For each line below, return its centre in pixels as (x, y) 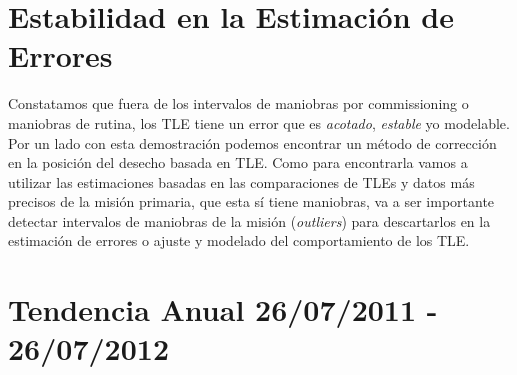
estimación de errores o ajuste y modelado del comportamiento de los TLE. (239, 240)
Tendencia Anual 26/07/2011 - (223, 309)
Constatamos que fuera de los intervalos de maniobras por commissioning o (238, 103)
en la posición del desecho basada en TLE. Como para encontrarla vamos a (238, 162)
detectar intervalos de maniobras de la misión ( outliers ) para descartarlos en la (249, 220)
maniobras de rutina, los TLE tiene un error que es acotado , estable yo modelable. (259, 122)
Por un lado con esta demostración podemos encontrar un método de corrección (252, 142)
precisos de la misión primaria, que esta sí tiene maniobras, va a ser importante (251, 201)
